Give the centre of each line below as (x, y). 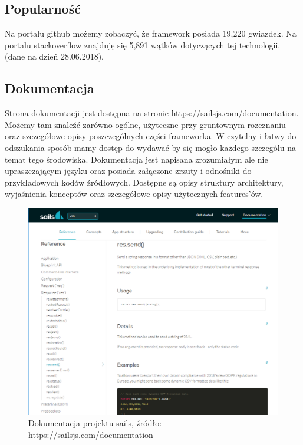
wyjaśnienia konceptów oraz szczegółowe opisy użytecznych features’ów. (134, 194)
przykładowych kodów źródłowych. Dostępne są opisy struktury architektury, (144, 182)
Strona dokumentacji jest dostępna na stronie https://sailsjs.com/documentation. (152, 113)
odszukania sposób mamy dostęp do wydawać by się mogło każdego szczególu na (150, 147)
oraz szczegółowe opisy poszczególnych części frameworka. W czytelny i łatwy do (151, 136)
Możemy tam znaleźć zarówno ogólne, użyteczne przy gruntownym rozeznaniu (145, 124)
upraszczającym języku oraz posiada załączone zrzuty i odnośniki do (128, 171)
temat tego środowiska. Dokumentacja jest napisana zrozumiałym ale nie (136, 159)
